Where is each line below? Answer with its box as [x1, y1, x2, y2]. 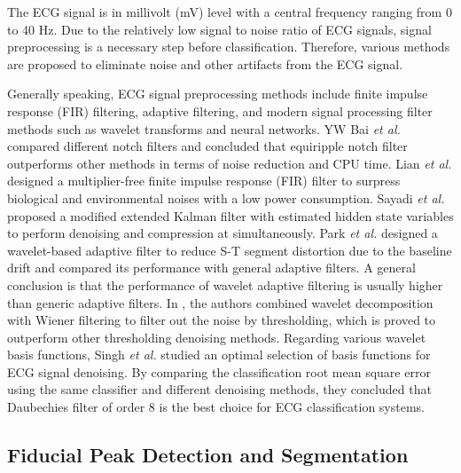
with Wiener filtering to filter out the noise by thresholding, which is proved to [7, 311, 436, 329]
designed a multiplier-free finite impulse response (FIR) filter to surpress [7, 171, 401, 190]
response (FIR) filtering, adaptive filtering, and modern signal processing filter [7, 101, 433, 120]
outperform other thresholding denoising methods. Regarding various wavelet [7, 327, 426, 346]
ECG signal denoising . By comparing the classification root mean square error [7, 362, 431, 381]
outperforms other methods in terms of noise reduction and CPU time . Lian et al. [7, 154, 452, 172]
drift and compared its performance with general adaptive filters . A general [7, 258, 416, 277]
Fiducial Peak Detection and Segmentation [7, 441, 409, 469]
